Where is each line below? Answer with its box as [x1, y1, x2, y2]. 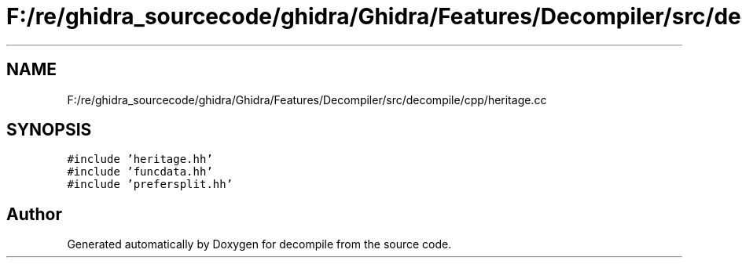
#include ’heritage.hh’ [67, 153, 213, 166]
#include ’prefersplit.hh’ [67, 178, 233, 191]
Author [6, 204, 62, 224]
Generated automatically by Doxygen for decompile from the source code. [67, 237, 452, 251]
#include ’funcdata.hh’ [67, 165, 213, 179]
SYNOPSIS [6, 120, 92, 140]
